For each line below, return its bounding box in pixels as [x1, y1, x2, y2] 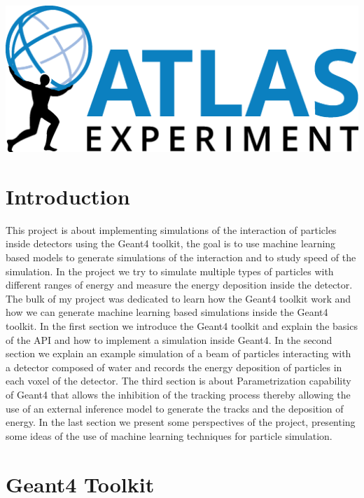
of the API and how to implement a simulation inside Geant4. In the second [6, 332, 332, 347]
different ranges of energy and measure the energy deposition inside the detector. [6, 277, 353, 292]
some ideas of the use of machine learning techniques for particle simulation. [6, 428, 332, 443]
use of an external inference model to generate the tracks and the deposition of [6, 401, 344, 415]
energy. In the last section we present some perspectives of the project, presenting [6, 415, 356, 429]
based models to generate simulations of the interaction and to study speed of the [6, 250, 356, 265]
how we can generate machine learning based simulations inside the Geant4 [6, 305, 328, 319]
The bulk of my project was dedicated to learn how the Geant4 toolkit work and [6, 291, 351, 305]
